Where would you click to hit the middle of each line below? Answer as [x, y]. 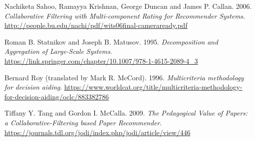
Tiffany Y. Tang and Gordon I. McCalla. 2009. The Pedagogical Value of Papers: [126, 113]
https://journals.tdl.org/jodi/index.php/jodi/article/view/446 [98, 132]
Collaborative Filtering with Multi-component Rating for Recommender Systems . [125, 15]
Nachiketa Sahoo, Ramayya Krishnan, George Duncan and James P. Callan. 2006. [128, 6]
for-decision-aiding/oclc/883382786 [57, 96]
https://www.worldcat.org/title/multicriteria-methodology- [153, 87]
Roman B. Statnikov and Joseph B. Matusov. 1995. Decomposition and [111, 41]
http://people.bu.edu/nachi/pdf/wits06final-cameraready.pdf [96, 25]
